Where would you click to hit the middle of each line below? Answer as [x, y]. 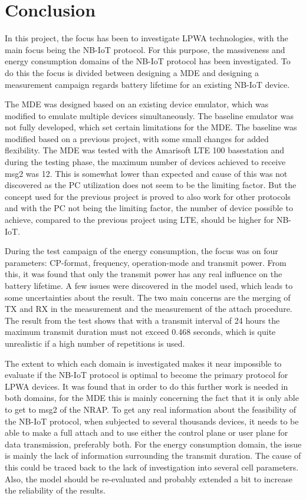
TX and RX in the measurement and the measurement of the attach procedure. [149, 309]
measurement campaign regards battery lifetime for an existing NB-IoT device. [147, 84]
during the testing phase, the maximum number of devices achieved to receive [145, 162]
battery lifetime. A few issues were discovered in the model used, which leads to [149, 285]
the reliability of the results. [55, 490]
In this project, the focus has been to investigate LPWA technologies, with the [147, 38]
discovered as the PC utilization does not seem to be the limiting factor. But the [151, 185]
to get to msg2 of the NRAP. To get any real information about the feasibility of [151, 409]
